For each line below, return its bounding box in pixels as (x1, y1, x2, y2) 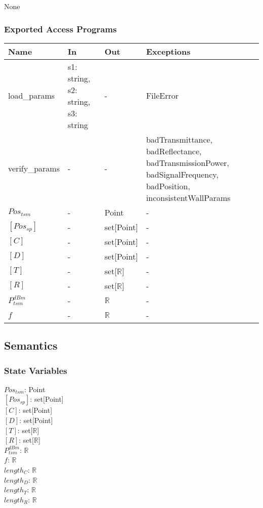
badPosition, (146, 180, 190, 192)
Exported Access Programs (4, 22, 117, 35)
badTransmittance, (146, 133, 213, 145)
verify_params (8, 162, 60, 175)
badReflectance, (146, 145, 202, 157)
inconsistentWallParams (146, 191, 231, 203)
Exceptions (146, 45, 191, 57)
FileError (146, 90, 179, 102)
